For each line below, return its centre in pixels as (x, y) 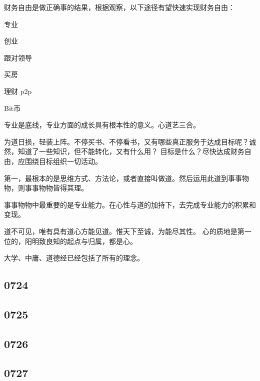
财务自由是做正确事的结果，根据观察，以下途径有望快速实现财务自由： (119, 7)
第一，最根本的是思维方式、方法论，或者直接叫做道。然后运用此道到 (116, 178)
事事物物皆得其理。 (56, 188)
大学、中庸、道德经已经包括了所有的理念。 (74, 258)
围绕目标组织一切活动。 (63, 161)
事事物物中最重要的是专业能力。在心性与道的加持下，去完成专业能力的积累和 (130, 204)
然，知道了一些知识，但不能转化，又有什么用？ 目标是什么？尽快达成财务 (124, 151)
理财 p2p (18, 91)
